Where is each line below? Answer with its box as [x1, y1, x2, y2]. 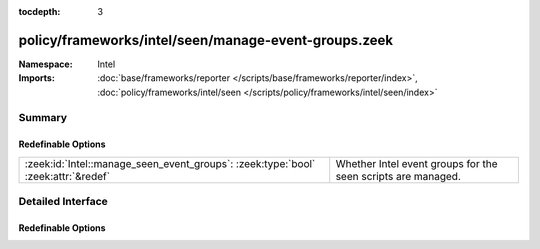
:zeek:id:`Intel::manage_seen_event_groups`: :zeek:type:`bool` [24, 156, 316, 170]
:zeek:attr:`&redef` [24, 169, 110, 183]
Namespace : [18, 58, 74, 70]
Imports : [18, 72, 55, 84]
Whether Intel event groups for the [335, 156, 498, 170]
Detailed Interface [18, 195, 109, 209]
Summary [18, 111, 68, 125]
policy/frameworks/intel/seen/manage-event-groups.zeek [18, 31, 394, 49]
